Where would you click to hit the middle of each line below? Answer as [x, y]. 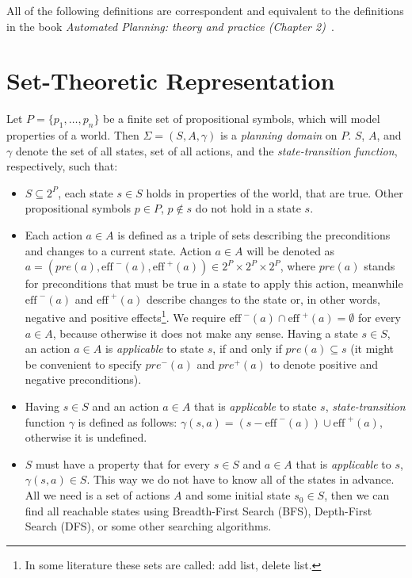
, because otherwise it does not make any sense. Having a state [205, 333]
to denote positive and [324, 364]
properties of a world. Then [73, 135]
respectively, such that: [62, 166]
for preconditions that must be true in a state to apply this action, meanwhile [214, 283]
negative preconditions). [83, 379]
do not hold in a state [248, 208]
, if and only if [247, 348]
